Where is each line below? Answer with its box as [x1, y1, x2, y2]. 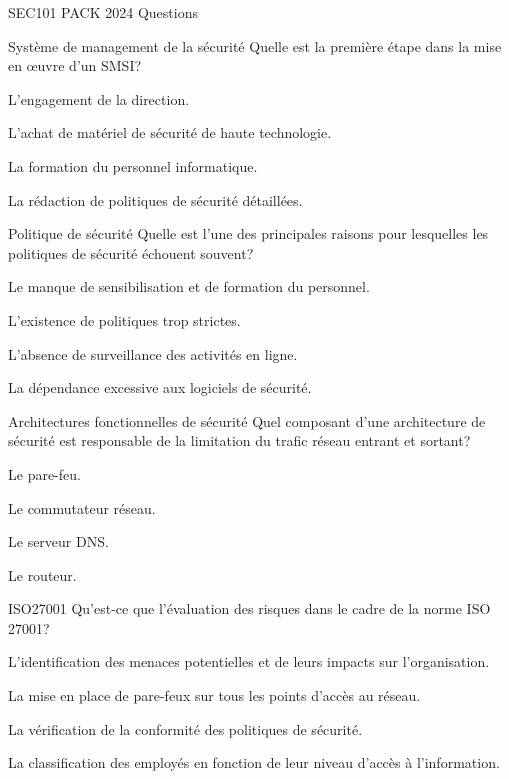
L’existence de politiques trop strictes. [8, 309, 241, 330]
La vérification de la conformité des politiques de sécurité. [8, 718, 363, 739]
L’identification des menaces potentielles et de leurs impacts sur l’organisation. [8, 651, 490, 672]
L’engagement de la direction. [8, 88, 190, 109]
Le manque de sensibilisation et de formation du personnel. [8, 276, 370, 297]
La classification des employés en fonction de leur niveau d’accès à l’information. [8, 752, 500, 773]
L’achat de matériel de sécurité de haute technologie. [8, 122, 332, 143]
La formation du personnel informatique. [8, 155, 258, 176]
